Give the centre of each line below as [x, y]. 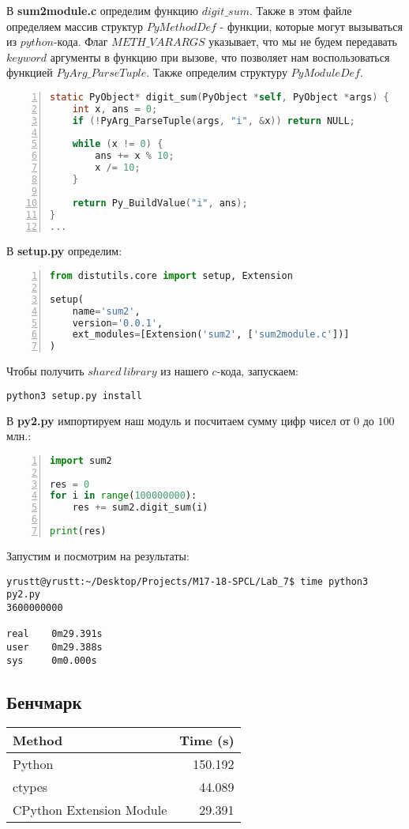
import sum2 [81, 460]
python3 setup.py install [74, 396]
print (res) [78, 531]
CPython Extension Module [90, 810]
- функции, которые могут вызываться [311, 26]
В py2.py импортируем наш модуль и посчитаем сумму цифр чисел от [178, 420]
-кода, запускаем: [257, 371]
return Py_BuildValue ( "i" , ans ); [160, 203]
